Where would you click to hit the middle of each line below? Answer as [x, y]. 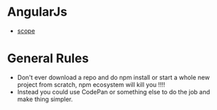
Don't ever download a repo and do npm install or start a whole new [113, 77]
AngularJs [37, 12]
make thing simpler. [45, 99]
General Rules [48, 58]
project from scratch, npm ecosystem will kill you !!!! [91, 84]
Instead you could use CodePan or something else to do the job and [113, 92]
